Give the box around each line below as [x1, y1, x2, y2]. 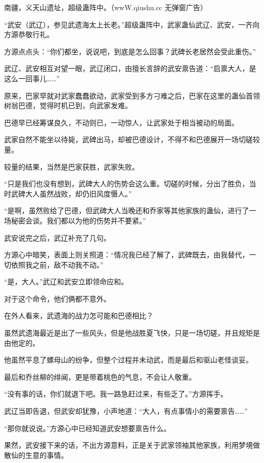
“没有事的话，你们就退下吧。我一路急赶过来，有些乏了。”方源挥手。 [4, 388, 228, 399]
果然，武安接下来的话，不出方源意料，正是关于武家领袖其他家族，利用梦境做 [4, 440, 260, 450]
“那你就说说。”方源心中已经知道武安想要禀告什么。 [4, 422, 171, 433]
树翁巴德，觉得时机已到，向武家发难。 [4, 100, 132, 111]
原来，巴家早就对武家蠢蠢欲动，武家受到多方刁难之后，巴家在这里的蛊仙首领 [4, 90, 260, 101]
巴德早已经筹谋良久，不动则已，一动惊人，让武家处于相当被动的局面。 [4, 117, 239, 127]
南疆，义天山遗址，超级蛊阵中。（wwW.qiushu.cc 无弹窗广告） [4, 2, 208, 12]
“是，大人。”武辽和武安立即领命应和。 [4, 276, 128, 287]
